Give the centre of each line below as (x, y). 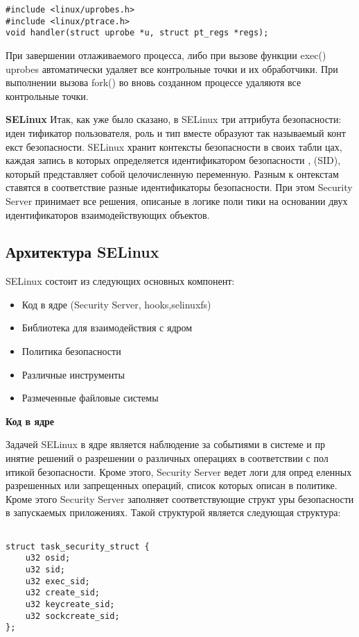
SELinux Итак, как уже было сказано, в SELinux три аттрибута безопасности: (174, 119)
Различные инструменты (73, 374)
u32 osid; (48, 558)
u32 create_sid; (63, 593)
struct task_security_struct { (78, 546)
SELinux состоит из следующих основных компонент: (120, 281)
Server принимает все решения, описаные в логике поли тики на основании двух (177, 200)
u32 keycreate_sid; (70, 604)
